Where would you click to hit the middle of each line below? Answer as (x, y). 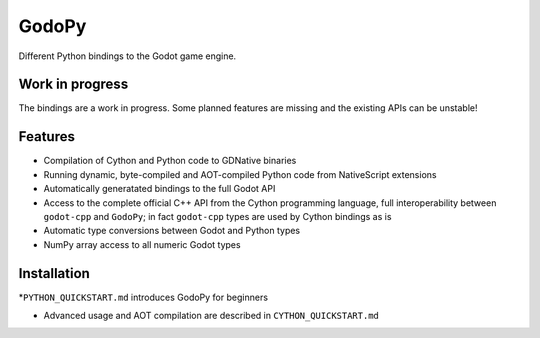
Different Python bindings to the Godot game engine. (127, 56)
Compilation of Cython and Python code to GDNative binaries (170, 161)
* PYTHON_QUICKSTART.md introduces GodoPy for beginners (143, 297)
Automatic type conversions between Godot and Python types (172, 231)
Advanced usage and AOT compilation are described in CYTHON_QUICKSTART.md (211, 315)
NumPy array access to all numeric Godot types (142, 244)
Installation (54, 273)
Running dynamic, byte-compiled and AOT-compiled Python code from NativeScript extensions (240, 174)
